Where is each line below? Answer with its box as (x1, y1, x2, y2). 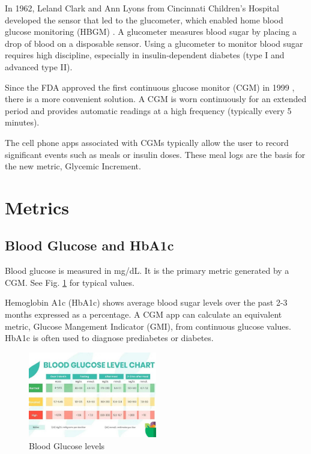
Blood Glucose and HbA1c (5, 236, 174, 255)
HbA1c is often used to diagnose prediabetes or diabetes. (5, 331, 214, 344)
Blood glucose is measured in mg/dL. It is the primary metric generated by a (5, 264, 289, 277)
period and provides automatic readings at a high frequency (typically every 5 (5, 104, 292, 117)
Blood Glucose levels (29, 439, 105, 452)
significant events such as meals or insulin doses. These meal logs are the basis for (5, 148, 306, 160)
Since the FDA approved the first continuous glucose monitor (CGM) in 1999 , (5, 80, 295, 93)
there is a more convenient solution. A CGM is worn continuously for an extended (5, 92, 307, 105)
